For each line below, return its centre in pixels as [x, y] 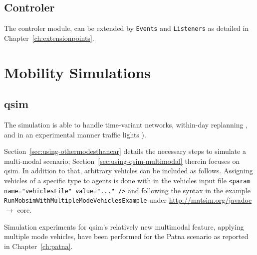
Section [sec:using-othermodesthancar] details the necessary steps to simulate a [125, 151]
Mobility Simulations [78, 72]
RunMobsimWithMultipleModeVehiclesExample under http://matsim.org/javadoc [128, 200]
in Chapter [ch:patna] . [38, 246]
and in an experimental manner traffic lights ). [75, 134]
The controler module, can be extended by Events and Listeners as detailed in [127, 28]
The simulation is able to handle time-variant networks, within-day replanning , [126, 125]
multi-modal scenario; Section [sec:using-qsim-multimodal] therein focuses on [122, 161]
